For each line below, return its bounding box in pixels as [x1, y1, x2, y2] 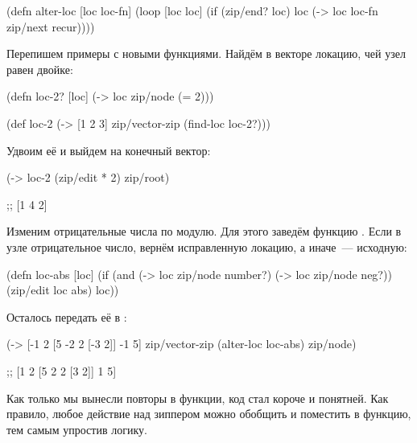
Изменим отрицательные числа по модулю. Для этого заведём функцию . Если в [6, 223, 402, 240]
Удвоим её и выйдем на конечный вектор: [6, 142, 211, 158]
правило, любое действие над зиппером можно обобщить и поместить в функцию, [6, 405, 411, 422]
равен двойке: [6, 60, 73, 77]
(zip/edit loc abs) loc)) [6, 281, 119, 298]
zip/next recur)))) [6, 18, 95, 35]
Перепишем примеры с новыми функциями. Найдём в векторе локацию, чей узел [6, 45, 406, 62]
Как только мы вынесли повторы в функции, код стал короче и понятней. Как [6, 389, 389, 406]
